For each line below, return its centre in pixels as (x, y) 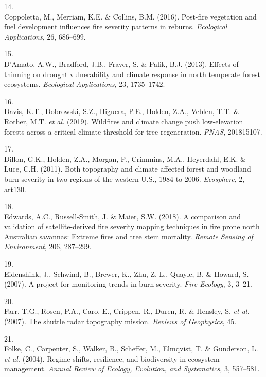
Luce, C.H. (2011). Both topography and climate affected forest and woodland (128, 169)
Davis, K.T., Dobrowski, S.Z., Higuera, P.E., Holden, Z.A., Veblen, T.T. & (122, 111)
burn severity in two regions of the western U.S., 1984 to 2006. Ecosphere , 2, (125, 178)
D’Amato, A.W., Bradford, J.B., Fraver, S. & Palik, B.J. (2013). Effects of (121, 63)
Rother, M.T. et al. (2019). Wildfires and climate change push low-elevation (124, 121)
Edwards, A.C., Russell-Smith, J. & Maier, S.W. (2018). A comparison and (122, 216)
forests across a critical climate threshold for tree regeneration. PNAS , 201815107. (133, 131)
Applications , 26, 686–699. (45, 36)
